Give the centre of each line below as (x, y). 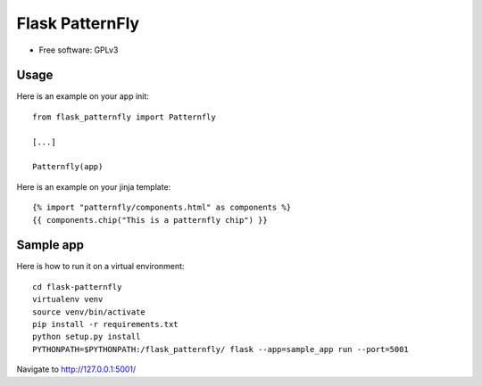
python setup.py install (87, 337)
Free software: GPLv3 (79, 50)
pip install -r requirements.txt (105, 324)
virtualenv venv (68, 300)
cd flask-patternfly (77, 287)
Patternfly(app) (68, 167)
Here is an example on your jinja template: (94, 186)
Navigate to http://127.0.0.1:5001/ (76, 369)
